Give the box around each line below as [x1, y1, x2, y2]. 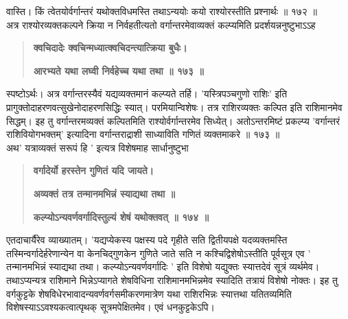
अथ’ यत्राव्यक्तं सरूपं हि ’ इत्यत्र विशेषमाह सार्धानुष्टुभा [6, 140, 189, 154]
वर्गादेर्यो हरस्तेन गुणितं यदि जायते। [33, 163, 154, 178]
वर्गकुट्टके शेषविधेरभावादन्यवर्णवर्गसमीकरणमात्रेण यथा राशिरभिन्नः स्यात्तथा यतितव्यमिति [6, 286, 292, 300]
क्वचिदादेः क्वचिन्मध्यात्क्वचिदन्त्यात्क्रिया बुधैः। [33, 40, 187, 55]
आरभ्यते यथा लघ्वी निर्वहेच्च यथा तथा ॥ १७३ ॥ [33, 63, 204, 78]
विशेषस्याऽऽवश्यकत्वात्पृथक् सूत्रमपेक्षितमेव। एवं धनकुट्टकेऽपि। [6, 300, 215, 314]
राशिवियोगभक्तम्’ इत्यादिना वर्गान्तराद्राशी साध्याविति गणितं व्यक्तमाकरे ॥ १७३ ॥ [6, 127, 280, 141]
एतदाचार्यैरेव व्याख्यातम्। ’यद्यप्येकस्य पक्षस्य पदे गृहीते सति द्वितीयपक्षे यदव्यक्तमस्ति [6, 233, 288, 247]
